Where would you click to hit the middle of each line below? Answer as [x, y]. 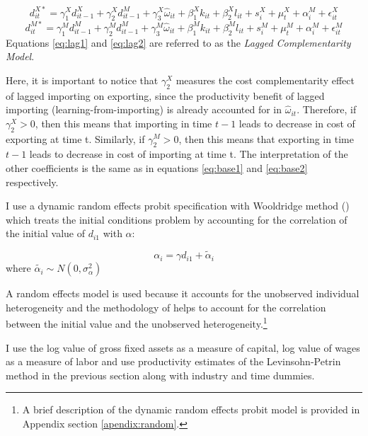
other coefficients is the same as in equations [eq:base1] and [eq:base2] [157, 167]
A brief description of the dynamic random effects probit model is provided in [191, 409]
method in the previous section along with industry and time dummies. [160, 375]
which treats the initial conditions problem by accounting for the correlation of [177, 219]
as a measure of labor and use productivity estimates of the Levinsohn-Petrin [173, 361]
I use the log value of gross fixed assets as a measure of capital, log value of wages [183, 347]
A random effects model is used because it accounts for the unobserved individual [183, 293]
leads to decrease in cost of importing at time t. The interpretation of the [189, 154]
